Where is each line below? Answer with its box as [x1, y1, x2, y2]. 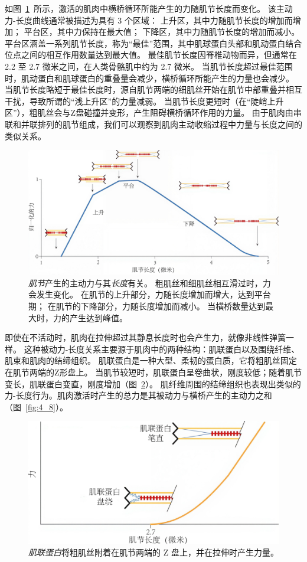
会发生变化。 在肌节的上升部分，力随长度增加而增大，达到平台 [28, 288, 271, 300]
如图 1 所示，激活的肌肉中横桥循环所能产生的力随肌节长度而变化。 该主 [5, 2, 285, 14]
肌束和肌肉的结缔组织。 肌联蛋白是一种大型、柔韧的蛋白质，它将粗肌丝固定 [5, 354, 297, 367]
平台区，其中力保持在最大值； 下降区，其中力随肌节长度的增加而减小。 [24, 25, 300, 38]
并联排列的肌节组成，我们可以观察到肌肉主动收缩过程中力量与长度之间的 [21, 117, 302, 130]
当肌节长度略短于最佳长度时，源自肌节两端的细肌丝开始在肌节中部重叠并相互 [5, 83, 302, 96]
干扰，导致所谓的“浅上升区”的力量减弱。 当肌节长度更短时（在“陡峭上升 [5, 94, 284, 107]
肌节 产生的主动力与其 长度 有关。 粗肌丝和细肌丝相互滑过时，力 [28, 276, 271, 289]
